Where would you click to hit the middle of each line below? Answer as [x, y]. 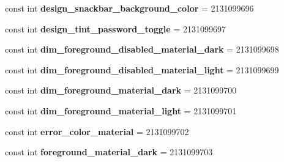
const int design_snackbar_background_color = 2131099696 [129, 8]
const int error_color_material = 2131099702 [97, 131]
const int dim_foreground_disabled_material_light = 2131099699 [142, 69]
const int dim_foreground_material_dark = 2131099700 [121, 90]
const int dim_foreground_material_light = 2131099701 [121, 110]
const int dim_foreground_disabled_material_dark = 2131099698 [142, 49]
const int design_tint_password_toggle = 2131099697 [115, 28]
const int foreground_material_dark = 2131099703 [109, 152]
